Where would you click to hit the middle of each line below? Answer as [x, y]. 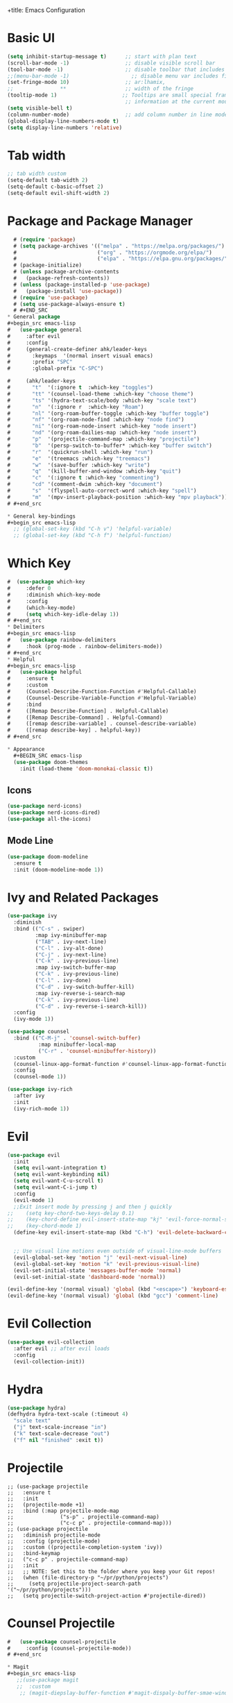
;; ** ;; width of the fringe [101, 89]
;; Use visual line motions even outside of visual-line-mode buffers [118, 1251]
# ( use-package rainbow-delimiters [62, 640]
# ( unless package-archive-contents [66, 272]
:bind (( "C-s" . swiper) [49, 929]
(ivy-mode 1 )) [34, 1019]
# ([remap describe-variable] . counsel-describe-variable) [102, 724]
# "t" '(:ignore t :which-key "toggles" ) [80, 388]
